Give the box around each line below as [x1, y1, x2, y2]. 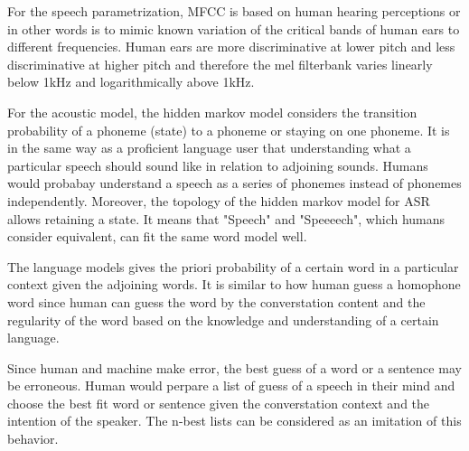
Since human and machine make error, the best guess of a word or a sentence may [7, 358, 462, 377]
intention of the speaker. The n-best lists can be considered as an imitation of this [7, 411, 462, 430]
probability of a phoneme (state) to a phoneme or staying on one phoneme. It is [7, 120, 450, 139]
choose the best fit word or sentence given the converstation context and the [7, 393, 430, 412]
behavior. [7, 429, 59, 448]
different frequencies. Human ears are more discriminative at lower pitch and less [7, 37, 455, 56]
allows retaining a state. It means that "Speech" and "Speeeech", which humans [7, 209, 446, 228]
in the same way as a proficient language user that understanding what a [7, 138, 411, 157]
